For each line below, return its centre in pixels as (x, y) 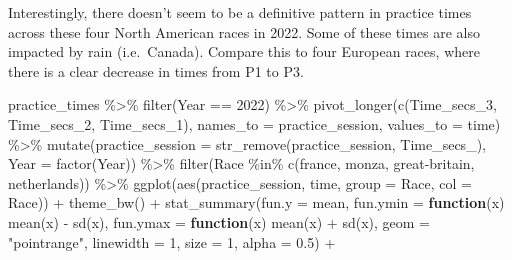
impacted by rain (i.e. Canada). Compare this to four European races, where (244, 51)
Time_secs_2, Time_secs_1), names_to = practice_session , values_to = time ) (254, 123)
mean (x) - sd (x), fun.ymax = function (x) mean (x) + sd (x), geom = (219, 221)
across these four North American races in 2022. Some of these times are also (244, 31)
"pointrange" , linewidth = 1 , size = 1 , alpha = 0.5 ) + (172, 241)
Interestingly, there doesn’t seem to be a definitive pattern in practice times (240, 12)
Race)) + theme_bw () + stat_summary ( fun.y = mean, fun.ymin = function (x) (256, 202)
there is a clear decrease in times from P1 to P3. (156, 70)
